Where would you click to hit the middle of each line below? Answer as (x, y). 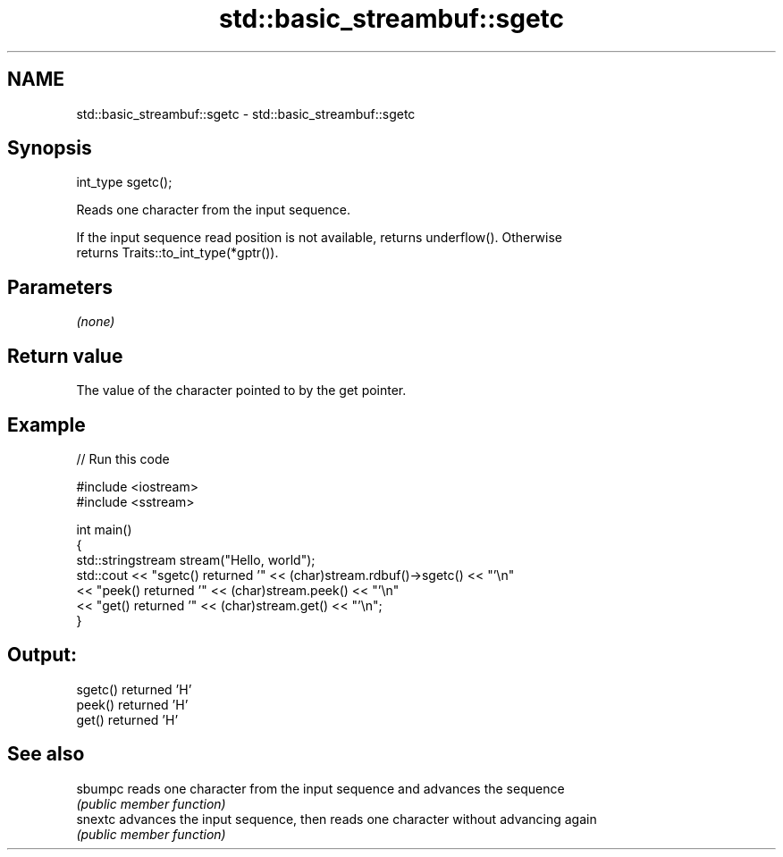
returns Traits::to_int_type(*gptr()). (177, 253)
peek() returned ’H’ (132, 704)
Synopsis (50, 148)
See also (46, 754)
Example (46, 424)
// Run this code (123, 458)
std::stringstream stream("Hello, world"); (196, 559)
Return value (65, 356)
